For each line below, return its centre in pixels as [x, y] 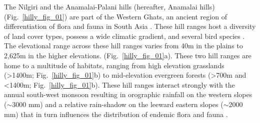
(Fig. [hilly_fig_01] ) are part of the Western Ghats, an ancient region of [115, 16]
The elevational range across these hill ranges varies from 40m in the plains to [123, 46]
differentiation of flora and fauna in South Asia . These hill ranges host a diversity [130, 26]
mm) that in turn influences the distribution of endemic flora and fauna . [116, 114]
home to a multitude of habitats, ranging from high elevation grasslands [114, 65]
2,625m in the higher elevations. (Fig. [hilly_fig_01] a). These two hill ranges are [128, 55]
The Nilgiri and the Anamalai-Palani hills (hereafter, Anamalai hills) [109, 6]
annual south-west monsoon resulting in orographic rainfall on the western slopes [128, 94]
